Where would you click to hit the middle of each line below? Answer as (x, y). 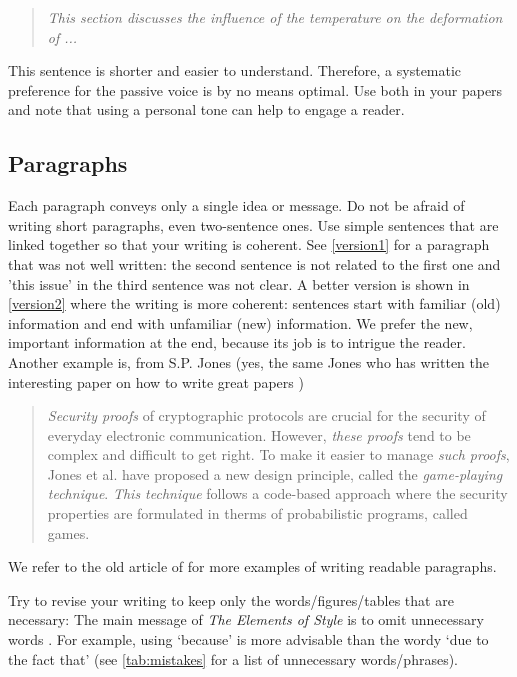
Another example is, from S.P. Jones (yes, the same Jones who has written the (249, 361)
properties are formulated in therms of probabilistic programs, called (257, 513)
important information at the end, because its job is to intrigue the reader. (237, 342)
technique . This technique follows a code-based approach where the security (277, 493)
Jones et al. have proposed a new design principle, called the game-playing (275, 473)
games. (68, 532)
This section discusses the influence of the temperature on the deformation (275, 17)
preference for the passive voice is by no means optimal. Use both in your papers (255, 89)
